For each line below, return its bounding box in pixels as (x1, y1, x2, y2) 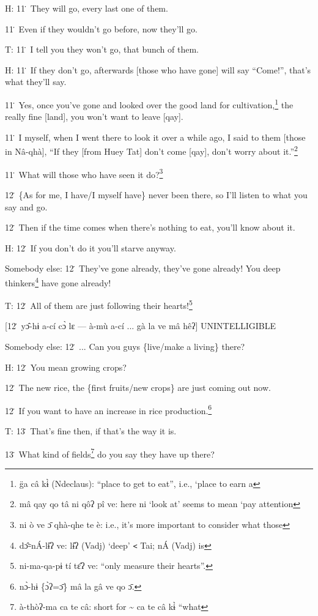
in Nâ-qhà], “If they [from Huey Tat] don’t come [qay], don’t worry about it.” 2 (5, 143, 298, 158)
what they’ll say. (5, 75, 67, 88)
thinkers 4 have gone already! (5, 274, 111, 289)
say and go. (5, 200, 48, 213)
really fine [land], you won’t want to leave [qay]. (5, 110, 183, 123)
